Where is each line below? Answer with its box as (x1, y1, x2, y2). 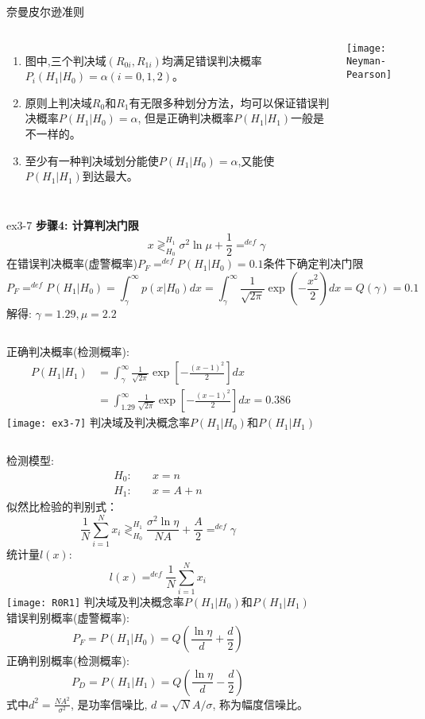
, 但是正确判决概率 (137, 110, 234, 126)
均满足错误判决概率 (161, 52, 262, 68)
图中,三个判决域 (25, 52, 106, 68)
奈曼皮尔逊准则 (6, 3, 84, 19)
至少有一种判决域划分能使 (25, 152, 159, 168)
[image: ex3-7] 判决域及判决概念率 (6, 414, 190, 431)
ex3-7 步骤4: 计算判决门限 (6, 216, 139, 233)
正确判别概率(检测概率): (6, 652, 129, 669)
